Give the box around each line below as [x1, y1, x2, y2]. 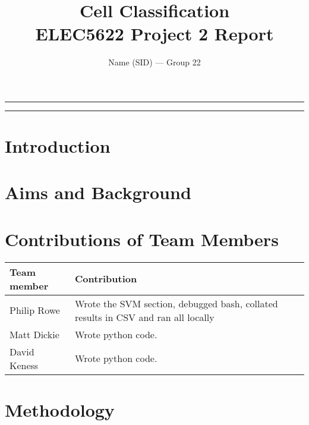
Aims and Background [5, 180, 191, 204]
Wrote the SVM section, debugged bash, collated [75, 296, 278, 310]
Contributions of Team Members [5, 226, 279, 251]
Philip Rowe [10, 303, 60, 317]
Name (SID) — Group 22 [108, 56, 201, 68]
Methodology [5, 397, 115, 421]
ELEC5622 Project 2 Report [35, 21, 274, 46]
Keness [10, 358, 39, 372]
